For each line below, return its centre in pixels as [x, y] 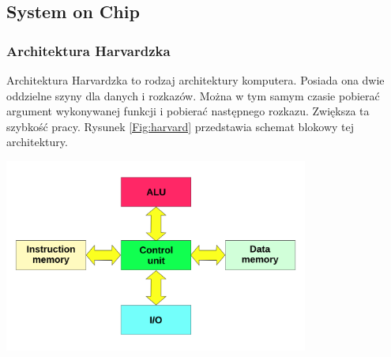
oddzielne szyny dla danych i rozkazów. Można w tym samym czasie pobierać [193, 95]
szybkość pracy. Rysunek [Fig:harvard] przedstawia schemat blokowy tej [180, 126]
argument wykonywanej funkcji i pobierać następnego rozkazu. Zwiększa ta [188, 111]
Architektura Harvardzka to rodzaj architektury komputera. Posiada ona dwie [195, 80]
